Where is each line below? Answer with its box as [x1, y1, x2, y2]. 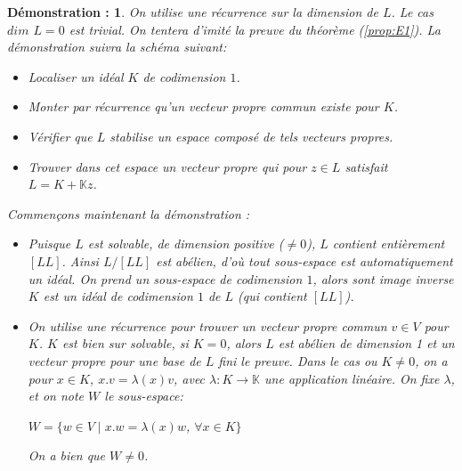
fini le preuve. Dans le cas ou [218, 351, 377, 369]
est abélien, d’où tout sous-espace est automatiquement [156, 251, 453, 270]
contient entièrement [332, 234, 445, 253]
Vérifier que [28, 126, 93, 145]
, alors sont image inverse [312, 269, 454, 288]
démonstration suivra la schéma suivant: [7, 37, 227, 56]
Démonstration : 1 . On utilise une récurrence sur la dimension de [7, 3, 378, 20]
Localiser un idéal [28, 67, 124, 85]
